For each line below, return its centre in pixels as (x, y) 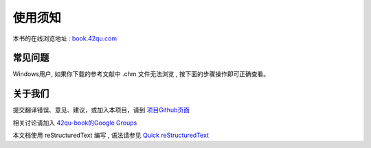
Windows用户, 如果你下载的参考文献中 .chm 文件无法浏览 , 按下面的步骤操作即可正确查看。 (141, 74)
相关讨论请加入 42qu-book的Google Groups (75, 123)
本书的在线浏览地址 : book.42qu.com (65, 38)
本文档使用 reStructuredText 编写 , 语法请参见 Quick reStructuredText (111, 135)
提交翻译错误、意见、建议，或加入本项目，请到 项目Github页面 (101, 110)
